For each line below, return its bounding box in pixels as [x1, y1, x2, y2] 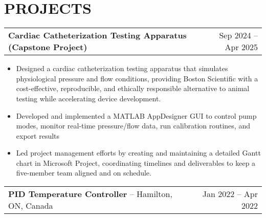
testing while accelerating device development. [16, 93, 161, 103]
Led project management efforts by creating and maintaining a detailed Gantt [16, 147, 261, 158]
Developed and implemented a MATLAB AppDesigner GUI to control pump [16, 110, 257, 121]
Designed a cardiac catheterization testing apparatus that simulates [16, 63, 228, 74]
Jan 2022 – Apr [202, 188, 258, 200]
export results [16, 130, 60, 141]
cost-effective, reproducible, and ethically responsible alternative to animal [16, 83, 250, 94]
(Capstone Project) [8, 41, 87, 53]
